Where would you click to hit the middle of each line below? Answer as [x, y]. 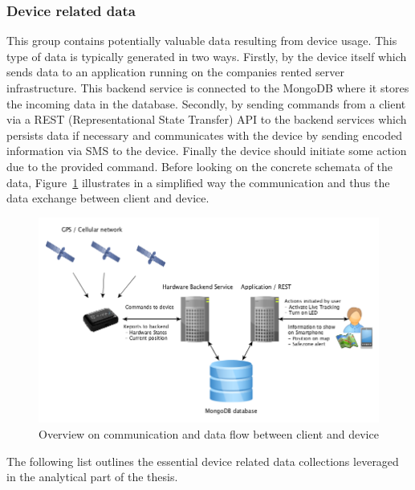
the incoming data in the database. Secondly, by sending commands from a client [206, 103]
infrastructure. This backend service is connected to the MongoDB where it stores [208, 88]
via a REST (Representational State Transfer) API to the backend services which [207, 119]
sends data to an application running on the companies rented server [175, 72]
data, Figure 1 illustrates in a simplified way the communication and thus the [198, 182]
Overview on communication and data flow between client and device [209, 434]
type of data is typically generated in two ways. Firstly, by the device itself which [207, 56]
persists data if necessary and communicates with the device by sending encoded [204, 135]
